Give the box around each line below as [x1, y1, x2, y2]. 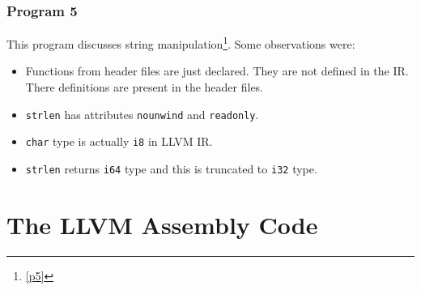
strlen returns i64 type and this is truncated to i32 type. [25, 160, 317, 177]
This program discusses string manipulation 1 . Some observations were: [6, 33, 355, 52]
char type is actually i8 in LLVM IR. [25, 133, 213, 150]
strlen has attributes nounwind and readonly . [25, 105, 259, 122]
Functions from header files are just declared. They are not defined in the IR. [25, 62, 409, 79]
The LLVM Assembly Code [6, 207, 318, 241]
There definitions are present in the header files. [25, 79, 264, 96]
